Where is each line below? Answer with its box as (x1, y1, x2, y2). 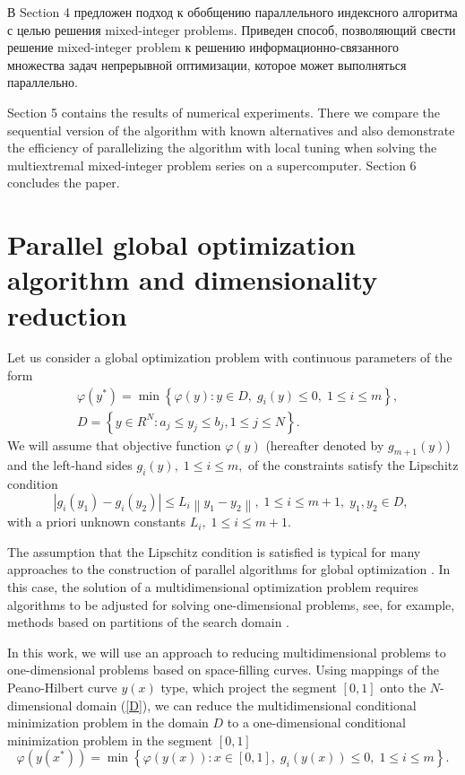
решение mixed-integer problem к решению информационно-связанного (7, 38, 399, 57)
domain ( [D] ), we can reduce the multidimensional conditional (76, 695, 417, 714)
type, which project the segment (160, 677, 337, 696)
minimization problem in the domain (7, 713, 209, 732)
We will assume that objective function (7, 435, 221, 454)
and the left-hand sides (7, 456, 133, 475)
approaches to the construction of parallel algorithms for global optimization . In (7, 560, 451, 579)
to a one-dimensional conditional (227, 713, 406, 732)
